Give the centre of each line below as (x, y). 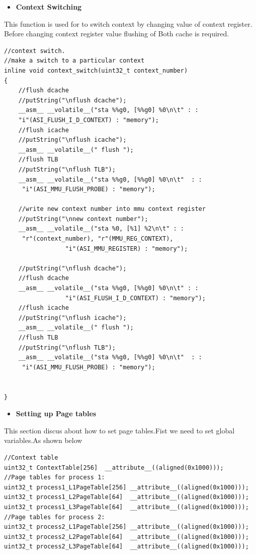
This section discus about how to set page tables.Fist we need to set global (119, 430)
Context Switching (49, 7)
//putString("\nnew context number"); (83, 219)
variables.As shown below (43, 440)
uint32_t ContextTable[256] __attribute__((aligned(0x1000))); (114, 467)
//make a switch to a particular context (74, 61)
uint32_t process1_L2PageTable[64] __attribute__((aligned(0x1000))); (126, 497)
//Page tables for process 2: (55, 517)
